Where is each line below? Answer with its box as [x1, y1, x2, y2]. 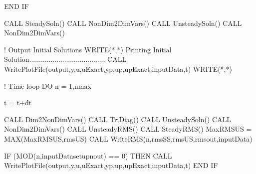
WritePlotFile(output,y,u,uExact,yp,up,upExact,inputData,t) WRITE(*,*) [4, 63, 232, 74]
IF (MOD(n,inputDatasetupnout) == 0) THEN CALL [4, 150, 172, 161]
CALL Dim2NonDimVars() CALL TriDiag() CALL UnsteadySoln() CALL [4, 114, 232, 124]
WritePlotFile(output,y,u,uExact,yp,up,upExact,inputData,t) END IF [4, 160, 218, 171]
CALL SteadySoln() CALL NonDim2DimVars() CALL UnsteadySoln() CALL [4, 17, 242, 28]
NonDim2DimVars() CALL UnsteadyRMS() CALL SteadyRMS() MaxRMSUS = [4, 124, 252, 134]
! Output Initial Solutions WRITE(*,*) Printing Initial [4, 44, 172, 54]
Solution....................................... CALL [4, 54, 127, 64]
